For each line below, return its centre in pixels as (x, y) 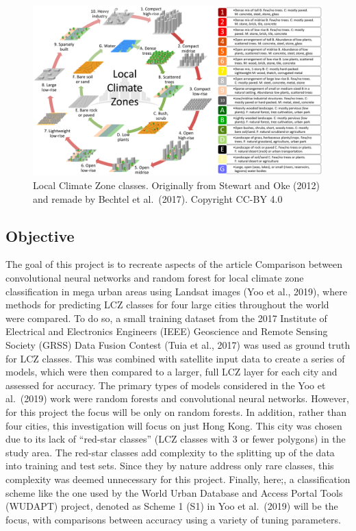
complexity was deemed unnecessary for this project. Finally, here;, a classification (178, 479)
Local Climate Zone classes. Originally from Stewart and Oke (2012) (176, 185)
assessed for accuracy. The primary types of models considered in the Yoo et (166, 385)
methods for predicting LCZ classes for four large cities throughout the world (167, 305)
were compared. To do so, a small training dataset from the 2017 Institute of (166, 318)
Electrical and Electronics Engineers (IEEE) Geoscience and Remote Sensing (167, 331)
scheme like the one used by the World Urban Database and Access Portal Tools (174, 492)
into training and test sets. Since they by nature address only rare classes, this (170, 466)
